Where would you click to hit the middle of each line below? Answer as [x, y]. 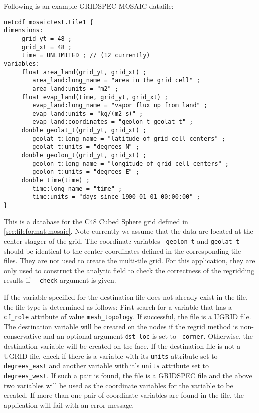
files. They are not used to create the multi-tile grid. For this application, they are [129, 260]
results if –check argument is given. [60, 280]
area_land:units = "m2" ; [75, 89]
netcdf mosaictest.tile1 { [49, 22]
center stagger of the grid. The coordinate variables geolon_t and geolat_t [122, 240]
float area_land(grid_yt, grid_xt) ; [84, 72]
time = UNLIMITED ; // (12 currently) [86, 56]
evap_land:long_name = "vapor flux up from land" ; [120, 106]
